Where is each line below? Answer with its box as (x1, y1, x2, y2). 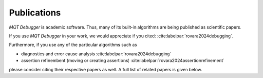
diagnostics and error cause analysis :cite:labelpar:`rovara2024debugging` (21, 51, 171, 57)
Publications (9, 7, 61, 18)
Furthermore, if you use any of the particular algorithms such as (9, 42, 137, 48)
